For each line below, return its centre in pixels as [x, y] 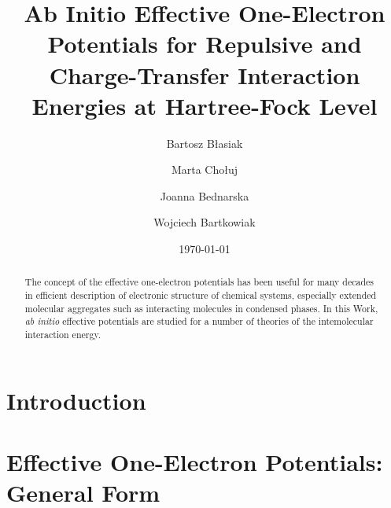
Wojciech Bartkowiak [205, 222]
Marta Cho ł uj [205, 169]
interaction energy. [63, 335]
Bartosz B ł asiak [205, 143]
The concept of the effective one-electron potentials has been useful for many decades [199, 282]
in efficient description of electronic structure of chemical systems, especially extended [201, 295]
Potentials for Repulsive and [205, 44]
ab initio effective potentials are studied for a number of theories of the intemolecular [199, 321]
